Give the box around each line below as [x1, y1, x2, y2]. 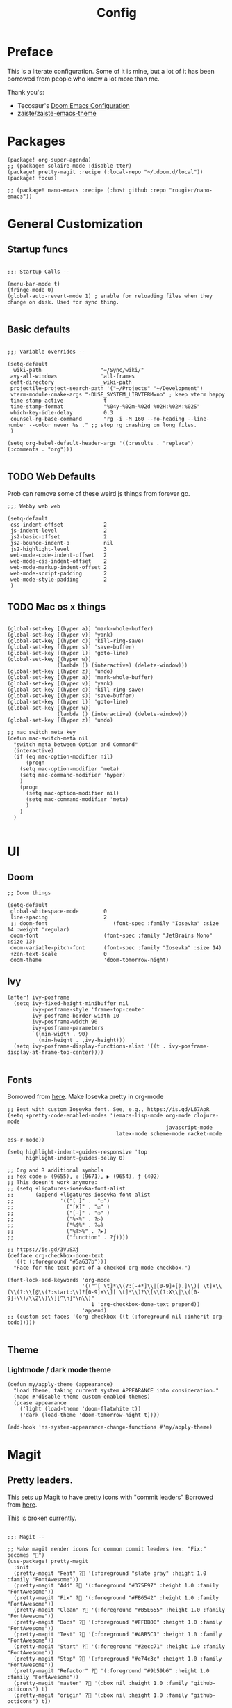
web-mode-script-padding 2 [10, 570, 108, 577]
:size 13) [7, 938, 36, 945]
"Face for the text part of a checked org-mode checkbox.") [13, 1264, 191, 1271]
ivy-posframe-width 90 [32, 1018, 98, 1025]
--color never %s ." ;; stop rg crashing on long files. [28, 421, 197, 428]
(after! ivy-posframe [7, 994, 70, 1001]
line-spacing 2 [10, 914, 108, 921]
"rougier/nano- [169, 187, 213, 194]
